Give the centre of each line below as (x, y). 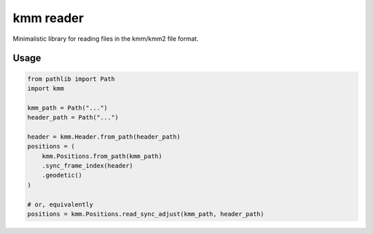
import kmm (46, 88)
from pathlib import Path (71, 79)
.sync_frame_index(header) (88, 166)
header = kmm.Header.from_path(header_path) (104, 137)
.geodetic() (62, 175)
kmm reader (48, 18)
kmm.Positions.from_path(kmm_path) (102, 156)
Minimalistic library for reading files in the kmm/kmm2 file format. (106, 39)
